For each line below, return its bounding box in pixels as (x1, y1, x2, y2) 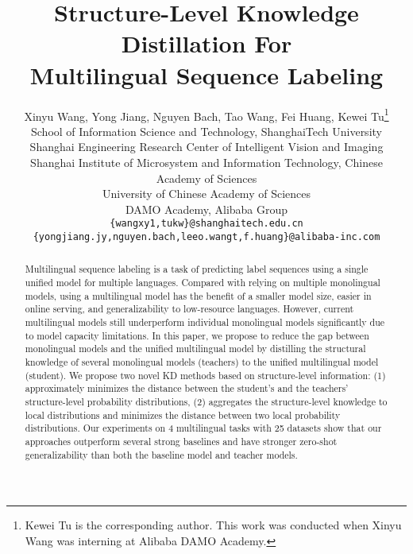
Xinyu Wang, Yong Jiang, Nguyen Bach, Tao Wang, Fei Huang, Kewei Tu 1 (24, 105, 389, 124)
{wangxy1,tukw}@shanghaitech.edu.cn (110, 218, 303, 230)
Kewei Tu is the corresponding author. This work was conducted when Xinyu (25, 517, 402, 533)
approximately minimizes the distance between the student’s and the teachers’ (25, 382, 349, 395)
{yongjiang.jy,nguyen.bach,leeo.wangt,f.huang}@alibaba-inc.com (33, 231, 380, 242)
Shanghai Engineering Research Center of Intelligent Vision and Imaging (29, 138, 384, 155)
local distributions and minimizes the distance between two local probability (25, 408, 341, 421)
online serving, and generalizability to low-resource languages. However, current (25, 302, 354, 316)
